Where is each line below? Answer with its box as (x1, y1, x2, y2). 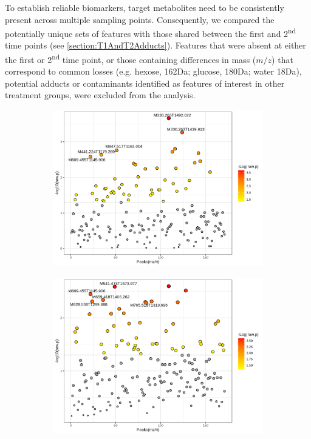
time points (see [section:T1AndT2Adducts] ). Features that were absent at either (5, 39, 306, 52)
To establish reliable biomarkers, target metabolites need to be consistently (5, 1, 284, 13)
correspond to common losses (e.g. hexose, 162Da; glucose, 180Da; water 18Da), (5, 65, 302, 78)
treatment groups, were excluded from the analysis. (5, 89, 196, 101)
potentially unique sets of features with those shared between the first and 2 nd (5, 25, 296, 39)
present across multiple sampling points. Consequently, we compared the (5, 13, 275, 25)
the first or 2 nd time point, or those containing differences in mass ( (5, 52, 256, 65)
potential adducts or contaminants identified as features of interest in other (5, 76, 285, 89)
